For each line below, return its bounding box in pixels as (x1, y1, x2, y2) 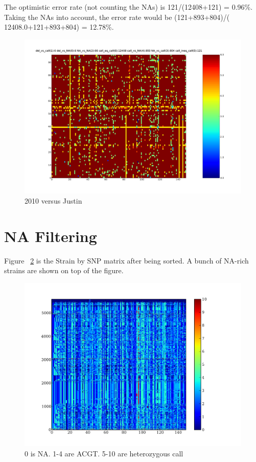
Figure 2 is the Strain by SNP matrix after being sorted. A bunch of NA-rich (4, 255, 249, 266)
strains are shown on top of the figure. (4, 265, 124, 276)
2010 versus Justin (25, 195, 82, 206)
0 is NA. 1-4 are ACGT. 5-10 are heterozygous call (25, 448, 183, 458)
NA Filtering (4, 225, 97, 246)
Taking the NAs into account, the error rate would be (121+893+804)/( (4, 11, 230, 22)
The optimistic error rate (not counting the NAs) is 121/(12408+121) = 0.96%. (4, 2, 253, 12)
